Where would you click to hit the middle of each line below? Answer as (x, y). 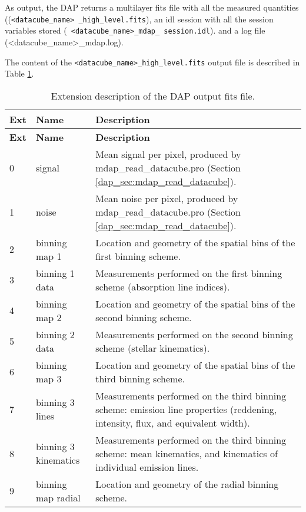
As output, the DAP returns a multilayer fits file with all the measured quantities (152, 7)
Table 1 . (19, 73)
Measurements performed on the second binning (194, 334)
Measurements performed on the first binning (189, 273)
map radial (58, 497)
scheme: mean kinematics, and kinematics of (187, 453)
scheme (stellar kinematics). (153, 348)
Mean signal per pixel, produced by (168, 154)
